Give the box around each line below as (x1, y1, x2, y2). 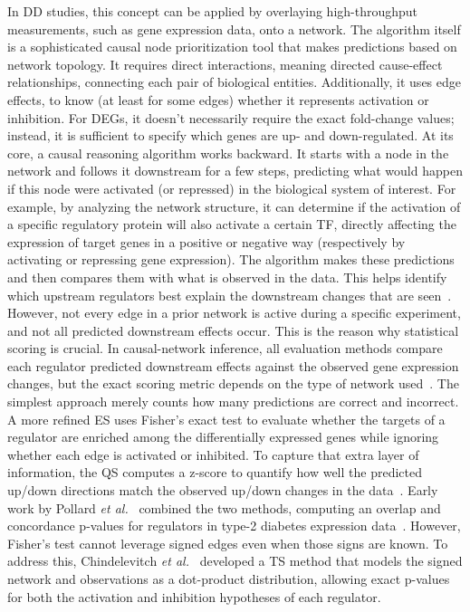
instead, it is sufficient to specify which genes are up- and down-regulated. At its (7, 126, 454, 145)
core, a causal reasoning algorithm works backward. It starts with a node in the (7, 143, 449, 162)
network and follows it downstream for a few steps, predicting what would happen (7, 161, 463, 180)
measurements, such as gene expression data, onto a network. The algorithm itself (7, 19, 461, 38)
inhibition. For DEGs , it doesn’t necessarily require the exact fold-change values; (7, 108, 455, 127)
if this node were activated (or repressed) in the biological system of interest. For (7, 178, 456, 197)
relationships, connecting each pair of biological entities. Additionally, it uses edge (7, 72, 461, 91)
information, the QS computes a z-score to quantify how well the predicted (7, 463, 423, 482)
